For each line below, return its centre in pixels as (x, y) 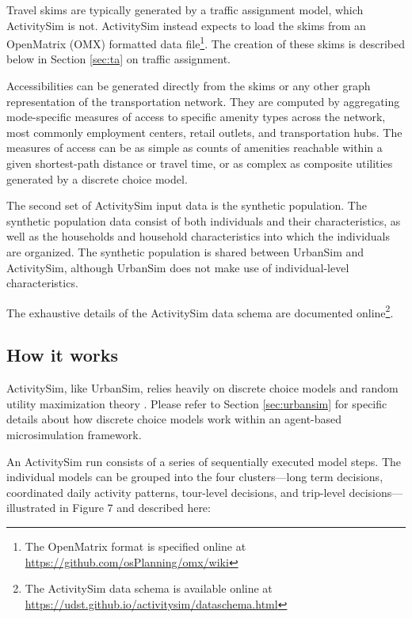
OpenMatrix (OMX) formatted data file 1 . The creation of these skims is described (206, 42)
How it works (63, 355)
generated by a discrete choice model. (97, 178)
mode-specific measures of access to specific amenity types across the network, (196, 117)
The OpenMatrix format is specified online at (135, 546)
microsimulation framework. (74, 434)
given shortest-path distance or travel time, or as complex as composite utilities (200, 163)
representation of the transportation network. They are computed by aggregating (203, 101)
